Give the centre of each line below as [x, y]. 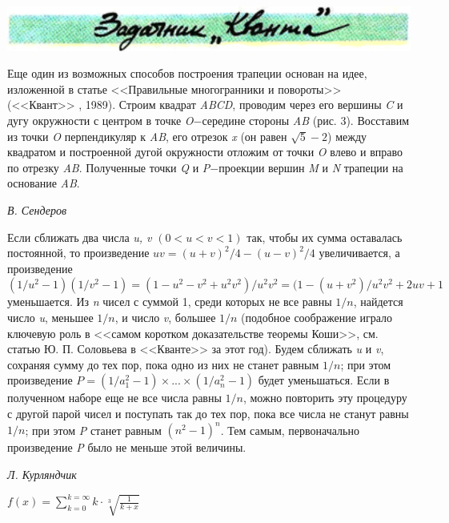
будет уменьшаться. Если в [324, 380]
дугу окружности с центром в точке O [100, 121]
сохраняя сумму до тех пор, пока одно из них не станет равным [163, 364]
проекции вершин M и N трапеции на [311, 167]
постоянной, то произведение [78, 253]
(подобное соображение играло [317, 317]
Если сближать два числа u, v [80, 237]
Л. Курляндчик [42, 474]
